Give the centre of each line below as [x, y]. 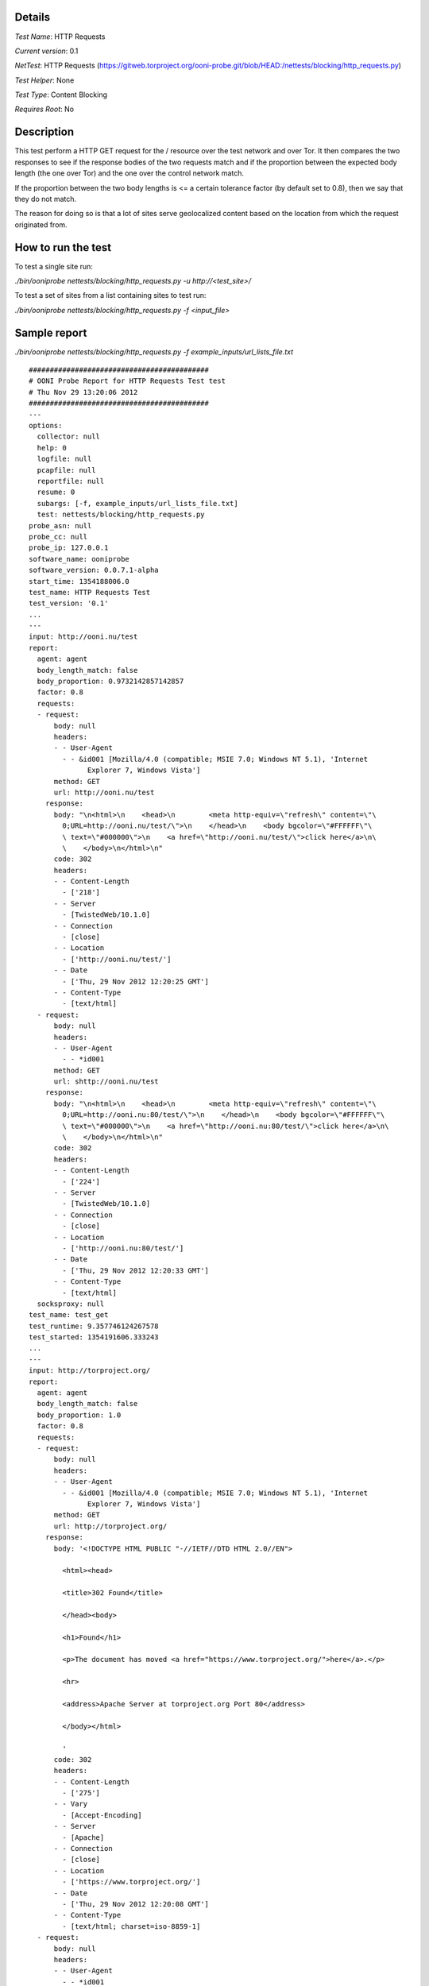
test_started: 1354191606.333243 [94, 1337]
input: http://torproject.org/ [90, 1371]
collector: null [69, 437]
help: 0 [52, 448]
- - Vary [71, 1804]
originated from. [41, 224]
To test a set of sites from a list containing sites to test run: [110, 296]
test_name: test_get [69, 1315]
